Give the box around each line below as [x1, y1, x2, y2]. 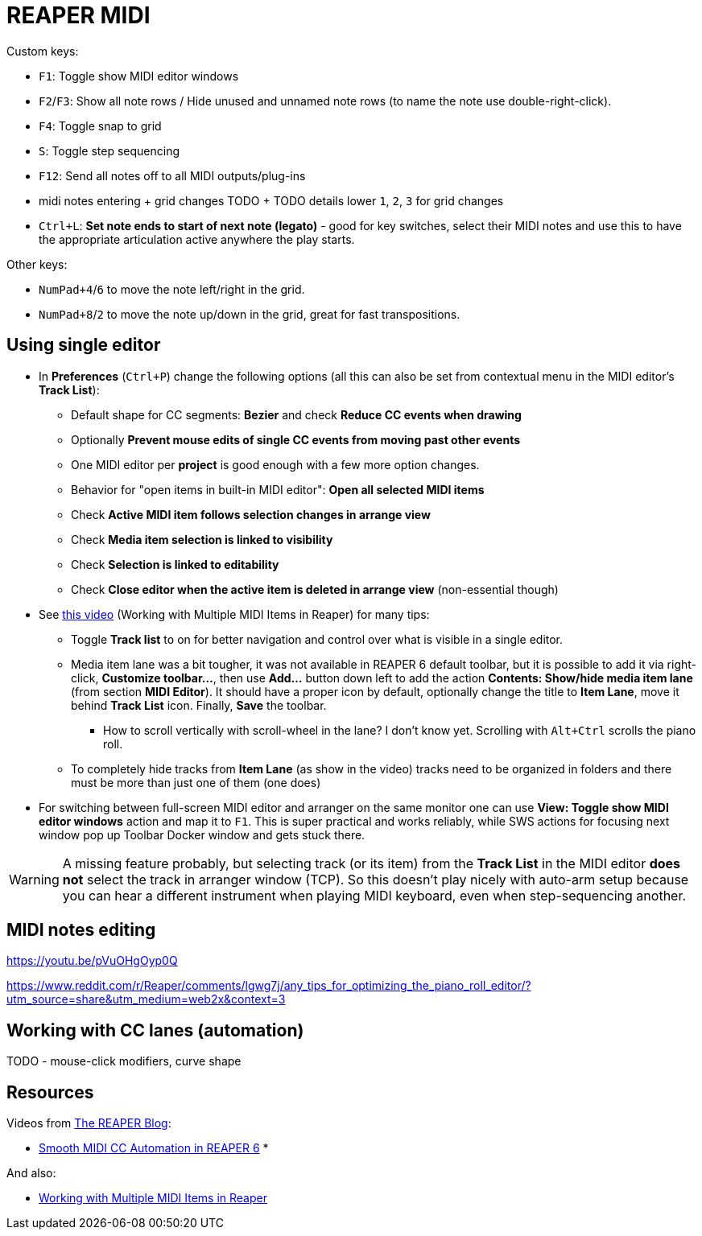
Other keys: [6, 257, 68, 271]
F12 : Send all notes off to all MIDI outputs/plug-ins [39, 168, 306, 183]
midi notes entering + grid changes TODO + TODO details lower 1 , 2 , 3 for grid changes [39, 193, 504, 208]
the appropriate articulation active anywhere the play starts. [39, 232, 355, 246]
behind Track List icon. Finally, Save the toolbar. [71, 698, 327, 712]
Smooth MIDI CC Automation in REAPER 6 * [39, 1141, 269, 1156]
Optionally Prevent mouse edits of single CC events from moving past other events [71, 432, 521, 447]
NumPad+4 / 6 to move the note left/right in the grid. [39, 282, 305, 296]
